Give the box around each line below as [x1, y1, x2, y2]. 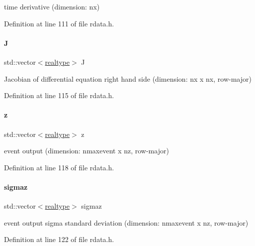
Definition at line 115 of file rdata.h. [4, 90, 114, 101]
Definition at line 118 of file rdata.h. [4, 162, 114, 172]
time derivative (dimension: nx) [4, 1, 100, 11]
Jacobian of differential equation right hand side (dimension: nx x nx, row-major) [4, 73, 252, 84]
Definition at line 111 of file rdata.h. [4, 18, 114, 28]
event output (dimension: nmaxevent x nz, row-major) [4, 145, 169, 156]
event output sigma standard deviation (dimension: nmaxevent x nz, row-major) [4, 217, 249, 228]
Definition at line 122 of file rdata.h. [4, 234, 114, 245]
